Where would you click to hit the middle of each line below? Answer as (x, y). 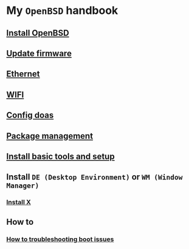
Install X (19, 202)
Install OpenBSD (38, 33)
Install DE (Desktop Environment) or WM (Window (94, 177)
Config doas (30, 115)
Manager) (23, 186)
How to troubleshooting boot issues (60, 239)
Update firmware (39, 53)
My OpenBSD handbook (62, 11)
